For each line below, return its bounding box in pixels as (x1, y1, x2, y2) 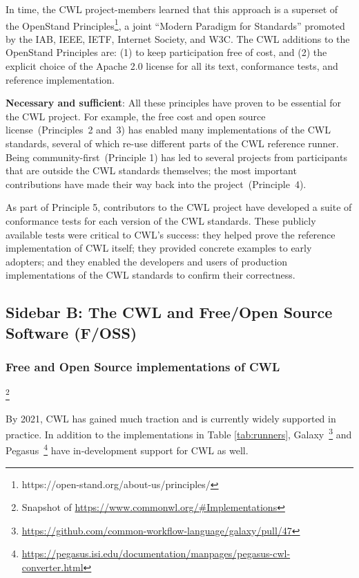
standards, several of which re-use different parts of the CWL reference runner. (6, 136, 339, 150)
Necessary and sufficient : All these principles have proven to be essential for (6, 95, 342, 110)
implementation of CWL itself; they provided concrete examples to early (6, 241, 312, 255)
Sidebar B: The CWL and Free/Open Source (6, 301, 333, 323)
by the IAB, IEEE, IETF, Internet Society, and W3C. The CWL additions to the (6, 31, 350, 46)
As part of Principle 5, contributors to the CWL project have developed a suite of (6, 200, 352, 214)
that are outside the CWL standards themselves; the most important (6, 163, 297, 178)
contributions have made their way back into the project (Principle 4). (6, 176, 307, 191)
